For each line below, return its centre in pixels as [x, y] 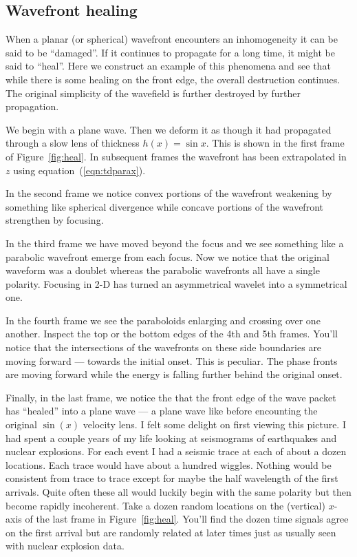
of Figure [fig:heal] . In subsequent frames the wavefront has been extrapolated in [176, 156]
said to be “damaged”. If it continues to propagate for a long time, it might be [170, 52]
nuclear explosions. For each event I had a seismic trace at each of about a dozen [176, 451]
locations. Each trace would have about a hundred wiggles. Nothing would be [169, 464]
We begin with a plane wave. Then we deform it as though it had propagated [169, 129]
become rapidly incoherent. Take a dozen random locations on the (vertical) [165, 505]
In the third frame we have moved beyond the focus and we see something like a [175, 243]
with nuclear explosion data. [65, 546]
